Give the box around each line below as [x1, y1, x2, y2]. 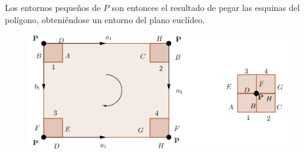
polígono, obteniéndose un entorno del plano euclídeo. [5, 13, 205, 26]
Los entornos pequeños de [5, 1, 101, 13]
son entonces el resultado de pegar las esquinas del [111, 1, 300, 13]
